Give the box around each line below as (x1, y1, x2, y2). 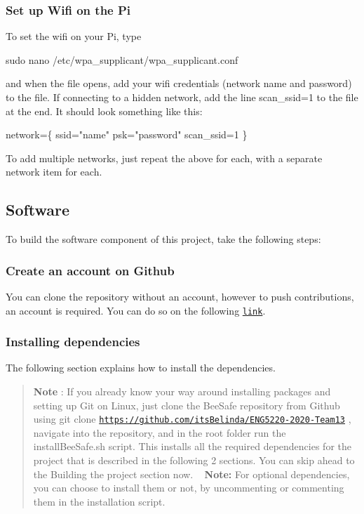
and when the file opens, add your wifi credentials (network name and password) (6, 76, 352, 91)
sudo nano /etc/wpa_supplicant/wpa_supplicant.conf (6, 52, 238, 67)
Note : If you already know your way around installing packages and (33, 384, 331, 399)
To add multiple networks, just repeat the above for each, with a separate (6, 150, 323, 165)
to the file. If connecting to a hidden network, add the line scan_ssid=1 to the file (6, 90, 358, 104)
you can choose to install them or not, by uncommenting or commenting (33, 480, 344, 495)
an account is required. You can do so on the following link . (6, 303, 266, 317)
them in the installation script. (33, 494, 166, 508)
